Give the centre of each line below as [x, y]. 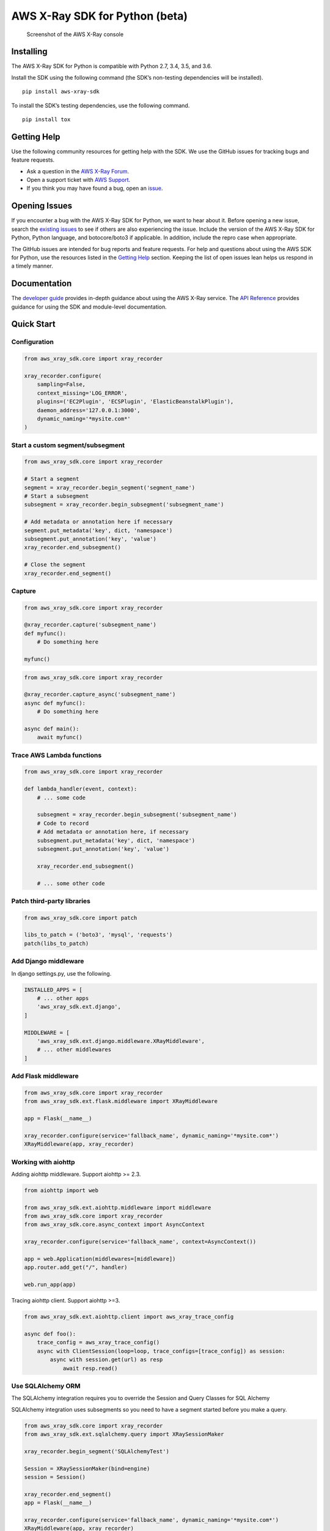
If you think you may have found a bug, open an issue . [95, 188]
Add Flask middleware [45, 1076]
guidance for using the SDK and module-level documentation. [89, 307]
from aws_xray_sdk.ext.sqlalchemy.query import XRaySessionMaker [124, 1434]
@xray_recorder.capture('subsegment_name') [90, 625]
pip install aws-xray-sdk [61, 92]
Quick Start [33, 324]
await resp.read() [90, 1368]
